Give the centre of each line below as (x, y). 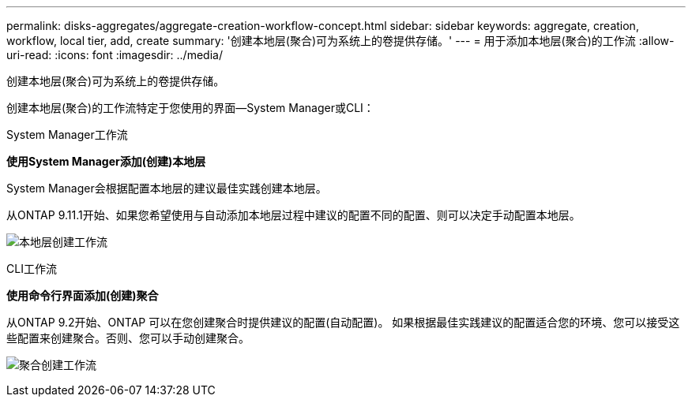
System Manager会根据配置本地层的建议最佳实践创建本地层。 (167, 188)
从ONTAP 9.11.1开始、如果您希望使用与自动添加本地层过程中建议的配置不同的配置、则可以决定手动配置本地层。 (293, 215)
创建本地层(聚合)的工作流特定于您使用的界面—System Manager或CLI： (190, 108)
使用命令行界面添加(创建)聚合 (83, 295)
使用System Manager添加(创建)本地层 (106, 161)
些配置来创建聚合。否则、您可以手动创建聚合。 (128, 338)
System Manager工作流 (67, 134)
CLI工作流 (32, 269)
